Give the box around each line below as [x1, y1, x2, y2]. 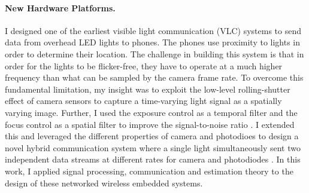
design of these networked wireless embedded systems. [5, 176, 203, 189]
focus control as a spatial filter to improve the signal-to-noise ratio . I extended [5, 118, 295, 130]
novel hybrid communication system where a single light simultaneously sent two [5, 141, 301, 154]
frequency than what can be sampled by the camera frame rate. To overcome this [5, 71, 304, 84]
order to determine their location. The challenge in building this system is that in [5, 47, 304, 60]
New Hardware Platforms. [5, 1, 116, 14]
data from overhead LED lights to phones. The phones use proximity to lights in [5, 36, 301, 48]
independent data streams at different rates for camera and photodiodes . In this [5, 153, 301, 166]
